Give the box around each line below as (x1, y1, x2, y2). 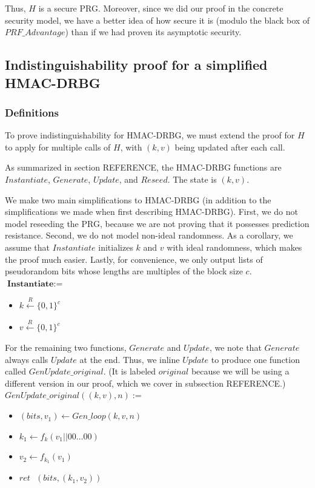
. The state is (167, 172, 217, 185)
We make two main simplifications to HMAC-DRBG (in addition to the (5, 193, 271, 206)
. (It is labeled (103, 365, 156, 378)
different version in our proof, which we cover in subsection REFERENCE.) (5, 376, 286, 389)
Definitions (5, 104, 59, 120)
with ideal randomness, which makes (167, 240, 302, 253)
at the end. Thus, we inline (79, 353, 180, 365)
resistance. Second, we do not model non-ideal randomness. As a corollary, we (5, 229, 293, 242)
